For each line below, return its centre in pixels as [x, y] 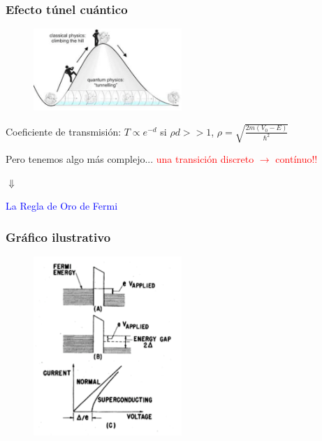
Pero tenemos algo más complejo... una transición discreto [130, 159]
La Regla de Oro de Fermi [62, 206]
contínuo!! [297, 159]
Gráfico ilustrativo [58, 237]
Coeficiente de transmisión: [64, 131]
